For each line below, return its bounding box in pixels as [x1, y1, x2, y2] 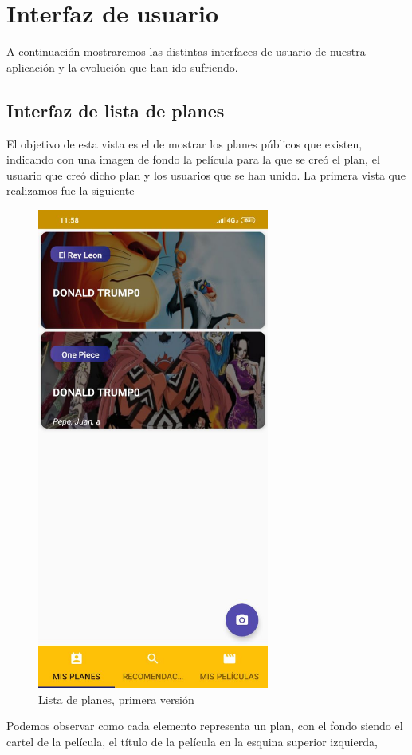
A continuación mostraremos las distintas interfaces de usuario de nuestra [6, 43, 366, 60]
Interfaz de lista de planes [6, 97, 225, 122]
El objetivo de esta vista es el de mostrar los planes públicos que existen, [6, 135, 363, 152]
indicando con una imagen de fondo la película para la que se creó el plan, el [6, 151, 380, 168]
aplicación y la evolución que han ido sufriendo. [6, 58, 238, 75]
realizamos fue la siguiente [6, 182, 135, 199]
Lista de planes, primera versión [38, 690, 194, 707]
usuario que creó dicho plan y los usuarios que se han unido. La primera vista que [6, 166, 406, 183]
